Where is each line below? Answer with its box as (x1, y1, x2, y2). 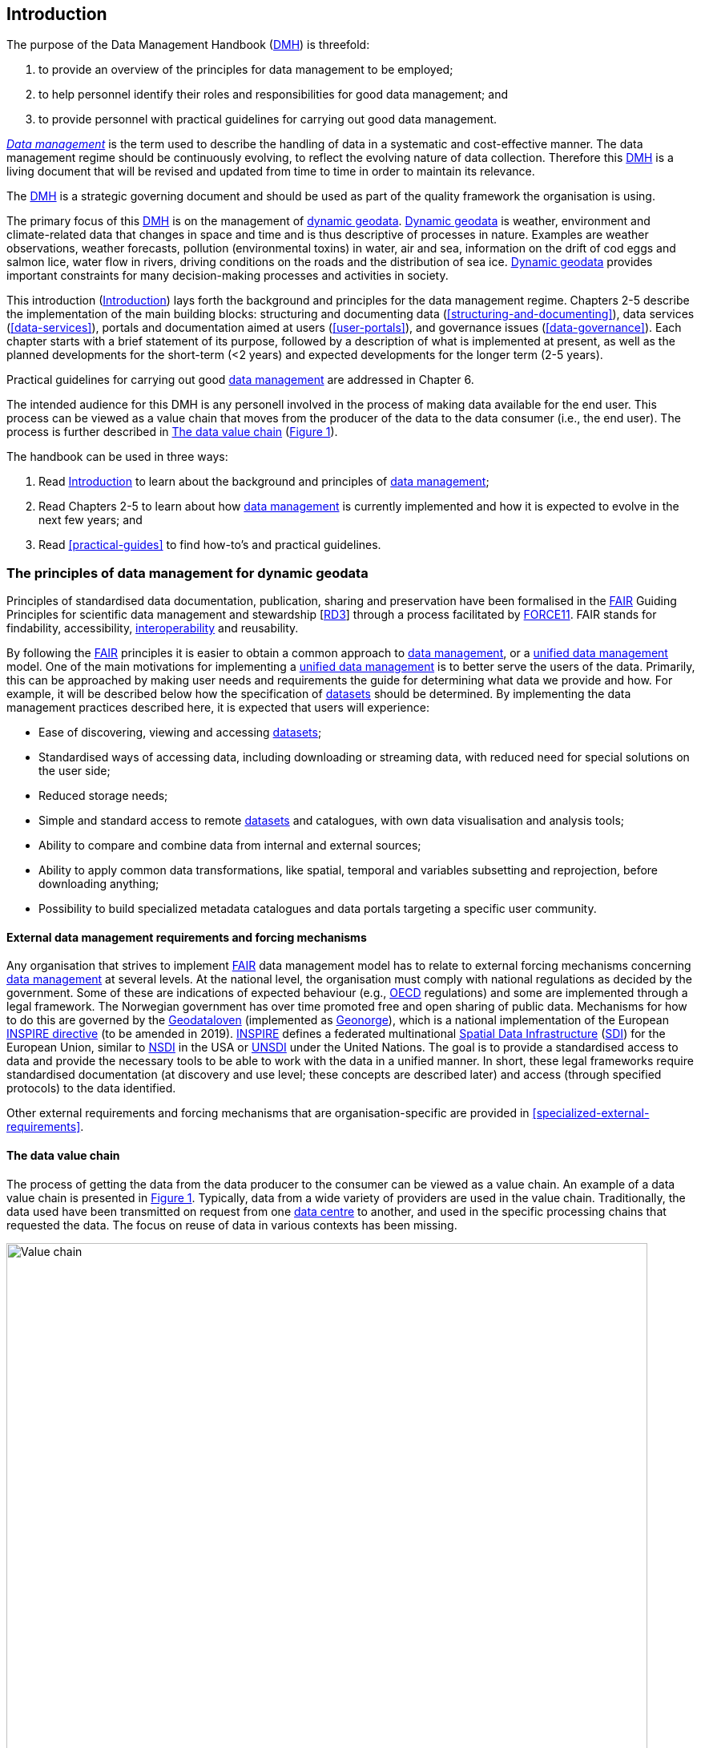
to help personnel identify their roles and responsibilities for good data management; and (38, 87, 508, 102)
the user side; (38, 764, 111, 778)
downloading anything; (38, 877, 159, 891)
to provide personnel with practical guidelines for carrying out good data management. (38, 112, 498, 127)
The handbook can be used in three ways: (6, 450, 228, 464)
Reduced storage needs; (38, 789, 168, 803)
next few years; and (38, 513, 143, 527)
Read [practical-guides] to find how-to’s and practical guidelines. (38, 538, 381, 552)
